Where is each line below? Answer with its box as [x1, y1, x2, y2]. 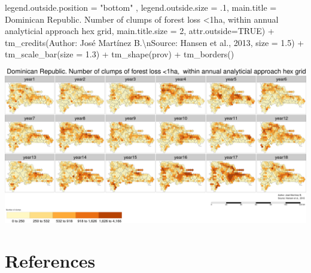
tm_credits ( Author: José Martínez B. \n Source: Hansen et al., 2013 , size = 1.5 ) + [5, 36, 304, 48]
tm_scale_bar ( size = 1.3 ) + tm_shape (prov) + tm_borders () [5, 48, 234, 60]
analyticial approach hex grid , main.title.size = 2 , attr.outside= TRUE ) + [5, 24, 275, 37]
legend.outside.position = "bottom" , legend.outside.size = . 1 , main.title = [5, 1, 277, 13]
